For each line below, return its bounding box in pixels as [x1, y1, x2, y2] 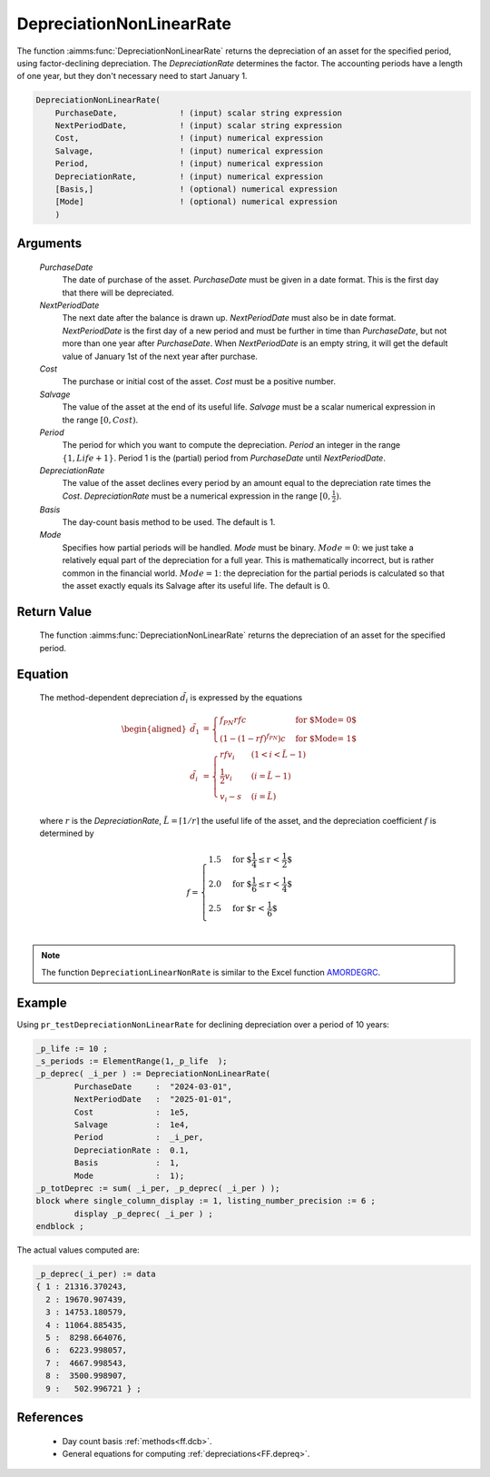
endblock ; [35, 1222, 84, 1232]
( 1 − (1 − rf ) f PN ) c [219, 732, 286, 744]
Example [16, 995, 67, 1010]
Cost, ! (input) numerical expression [54, 133, 324, 144]
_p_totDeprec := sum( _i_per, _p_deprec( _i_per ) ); [35, 1183, 280, 1194]
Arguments [16, 236, 83, 252]
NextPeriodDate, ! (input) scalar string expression [54, 121, 343, 131]
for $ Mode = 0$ [295, 715, 358, 726]
